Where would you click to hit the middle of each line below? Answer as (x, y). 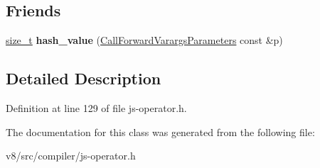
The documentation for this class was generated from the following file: (160, 131)
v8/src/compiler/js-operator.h (71, 156)
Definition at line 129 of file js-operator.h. (96, 108)
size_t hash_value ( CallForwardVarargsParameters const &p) (144, 40)
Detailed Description (84, 78)
